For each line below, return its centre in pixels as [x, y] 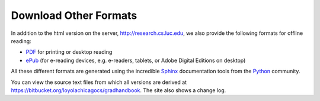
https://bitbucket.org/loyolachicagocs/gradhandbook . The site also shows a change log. [119, 90]
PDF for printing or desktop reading [69, 52]
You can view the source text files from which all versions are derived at [99, 82]
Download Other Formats [74, 15]
